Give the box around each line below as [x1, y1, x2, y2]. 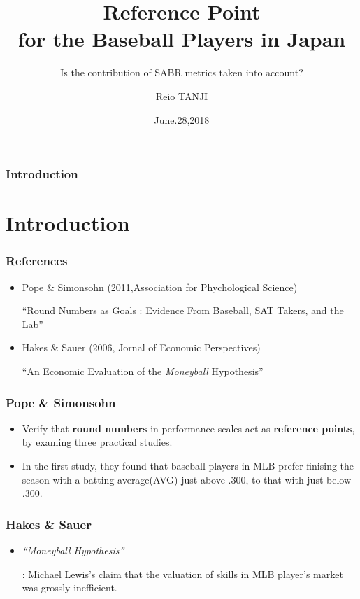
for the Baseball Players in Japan [17, 24, 346, 53]
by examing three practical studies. [22, 435, 173, 449]
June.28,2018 [154, 112, 210, 127]
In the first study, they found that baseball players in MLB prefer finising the [22, 458, 354, 472]
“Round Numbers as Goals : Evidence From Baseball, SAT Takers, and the [22, 303, 344, 318]
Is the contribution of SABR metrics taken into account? [60, 65, 303, 80]
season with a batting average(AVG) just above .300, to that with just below [22, 472, 352, 486]
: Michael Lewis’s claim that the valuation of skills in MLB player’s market [22, 566, 343, 581]
